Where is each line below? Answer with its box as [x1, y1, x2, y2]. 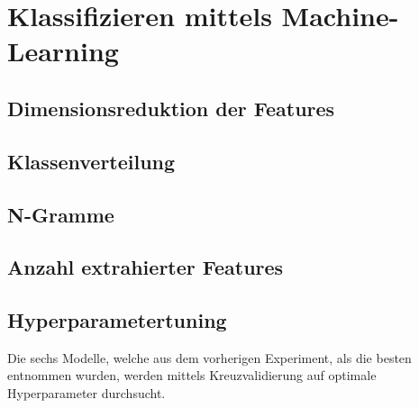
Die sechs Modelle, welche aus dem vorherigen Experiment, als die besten [7, 348, 412, 367]
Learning [7, 32, 119, 69]
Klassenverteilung [7, 147, 176, 175]
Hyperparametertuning [7, 306, 227, 334]
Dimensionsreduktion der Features [7, 94, 335, 122]
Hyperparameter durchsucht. [7, 384, 166, 403]
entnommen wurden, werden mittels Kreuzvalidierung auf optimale [7, 366, 377, 385]
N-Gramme [7, 200, 114, 228]
